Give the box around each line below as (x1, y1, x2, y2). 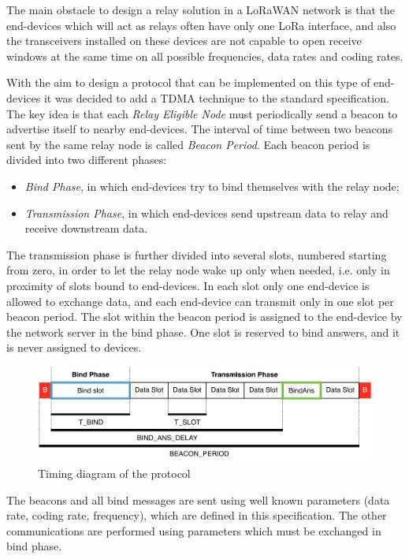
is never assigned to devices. (6, 339, 142, 356)
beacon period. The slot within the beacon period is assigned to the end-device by (6, 308, 403, 325)
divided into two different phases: (6, 151, 167, 168)
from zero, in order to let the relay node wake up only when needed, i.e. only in (6, 262, 390, 278)
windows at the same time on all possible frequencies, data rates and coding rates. (6, 47, 403, 64)
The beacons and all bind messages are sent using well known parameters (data (6, 491, 390, 508)
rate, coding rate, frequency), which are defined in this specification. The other (6, 507, 387, 524)
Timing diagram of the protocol (38, 464, 191, 481)
